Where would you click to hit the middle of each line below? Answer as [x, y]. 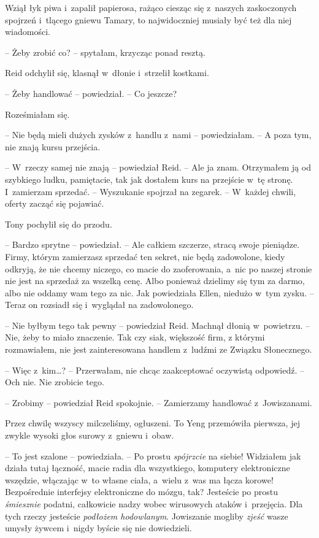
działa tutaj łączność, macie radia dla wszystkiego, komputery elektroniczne [148, 468]
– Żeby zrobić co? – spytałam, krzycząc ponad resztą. [105, 52]
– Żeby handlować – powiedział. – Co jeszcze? [91, 93]
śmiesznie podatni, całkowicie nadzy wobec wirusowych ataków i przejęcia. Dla [154, 504]
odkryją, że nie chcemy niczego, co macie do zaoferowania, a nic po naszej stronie [159, 268]
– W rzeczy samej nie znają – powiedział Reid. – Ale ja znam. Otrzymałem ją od [158, 167]
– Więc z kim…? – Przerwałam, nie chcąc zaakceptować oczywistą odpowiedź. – [155, 370]
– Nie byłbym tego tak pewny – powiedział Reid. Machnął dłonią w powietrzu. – [157, 325]
